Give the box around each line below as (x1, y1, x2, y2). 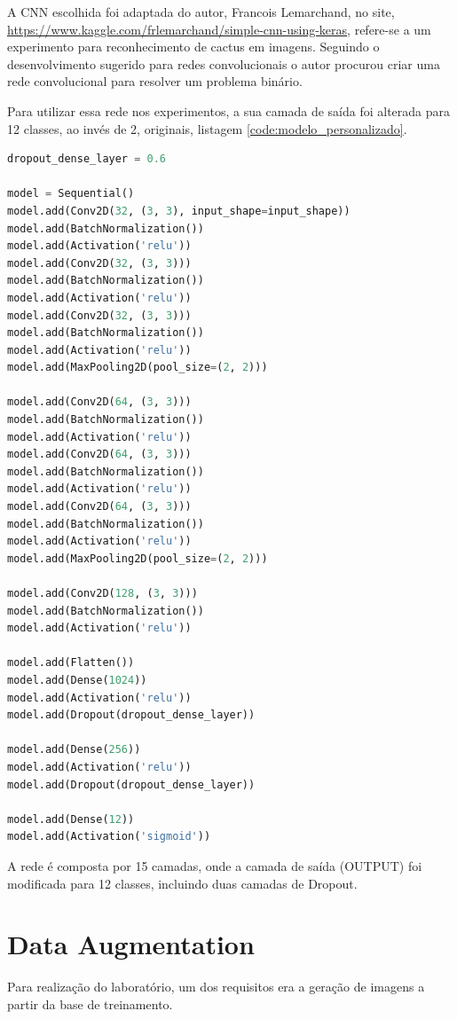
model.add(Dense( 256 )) (7, 743, 141, 756)
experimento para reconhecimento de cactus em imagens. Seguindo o (7, 37, 380, 56)
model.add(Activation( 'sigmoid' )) (7, 830, 211, 843)
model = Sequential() (7, 187, 135, 200)
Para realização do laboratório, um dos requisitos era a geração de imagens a (7, 977, 425, 996)
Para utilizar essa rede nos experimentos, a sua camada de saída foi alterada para (7, 101, 451, 120)
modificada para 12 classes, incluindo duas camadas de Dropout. (7, 874, 358, 892)
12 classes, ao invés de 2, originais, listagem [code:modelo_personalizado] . (7, 119, 407, 137)
